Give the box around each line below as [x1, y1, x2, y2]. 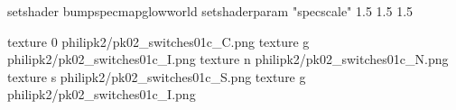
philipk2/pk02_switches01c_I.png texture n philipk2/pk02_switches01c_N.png [7, 50, 449, 69]
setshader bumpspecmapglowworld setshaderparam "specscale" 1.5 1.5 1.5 [7, 2, 414, 20]
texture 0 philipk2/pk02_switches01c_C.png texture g [7, 32, 310, 50]
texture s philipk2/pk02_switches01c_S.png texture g [7, 67, 306, 86]
